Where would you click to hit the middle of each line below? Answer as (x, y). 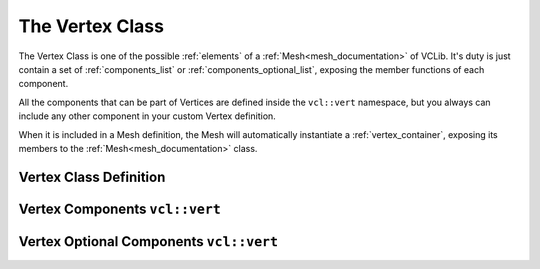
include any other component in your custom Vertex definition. (147, 116)
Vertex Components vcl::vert (120, 208)
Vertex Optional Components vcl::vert (148, 241)
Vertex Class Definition (92, 176)
